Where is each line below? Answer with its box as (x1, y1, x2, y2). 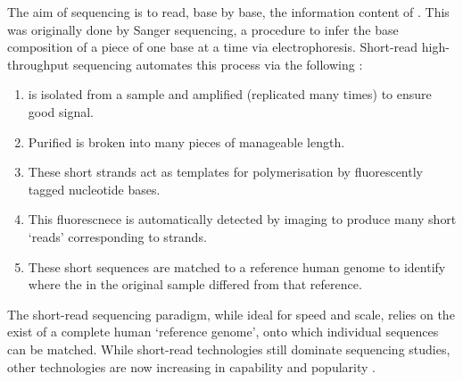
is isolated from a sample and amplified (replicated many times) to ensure (28, 85, 432, 104)
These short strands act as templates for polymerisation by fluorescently (28, 162, 423, 181)
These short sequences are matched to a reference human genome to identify (28, 257, 446, 276)
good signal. (28, 102, 95, 120)
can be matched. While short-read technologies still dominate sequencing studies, (7, 339, 451, 358)
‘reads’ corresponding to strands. (28, 227, 207, 245)
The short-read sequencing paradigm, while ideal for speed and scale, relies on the (7, 304, 455, 323)
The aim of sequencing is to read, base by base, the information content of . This (7, 3, 450, 21)
